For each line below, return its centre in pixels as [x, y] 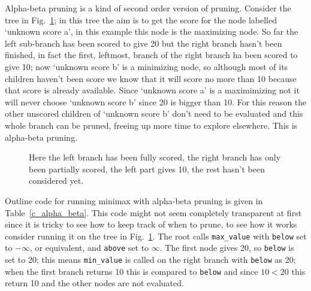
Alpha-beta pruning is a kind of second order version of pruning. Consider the [148, 8]
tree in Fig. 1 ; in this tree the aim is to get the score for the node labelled [141, 19]
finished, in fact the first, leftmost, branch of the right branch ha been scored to [151, 55]
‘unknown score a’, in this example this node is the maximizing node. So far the [152, 31]
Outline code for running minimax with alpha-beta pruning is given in [134, 200]
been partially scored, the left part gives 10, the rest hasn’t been [147, 169]
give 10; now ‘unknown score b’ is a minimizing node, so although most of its [147, 66]
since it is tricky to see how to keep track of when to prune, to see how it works [151, 224]
